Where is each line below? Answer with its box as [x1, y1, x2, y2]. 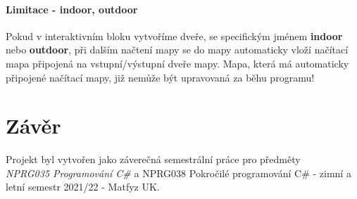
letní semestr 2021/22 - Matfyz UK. [6, 179, 160, 194]
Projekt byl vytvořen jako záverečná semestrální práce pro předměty [6, 152, 301, 167]
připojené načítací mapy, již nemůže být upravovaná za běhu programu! [6, 70, 315, 84]
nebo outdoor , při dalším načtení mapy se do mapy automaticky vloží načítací [6, 42, 349, 57]
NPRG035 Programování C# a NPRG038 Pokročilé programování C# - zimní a [6, 165, 351, 180]
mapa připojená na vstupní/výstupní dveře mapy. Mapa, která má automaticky [6, 56, 349, 70]
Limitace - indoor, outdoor [6, 1, 138, 16]
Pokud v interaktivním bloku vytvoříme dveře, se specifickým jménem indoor [6, 28, 343, 43]
